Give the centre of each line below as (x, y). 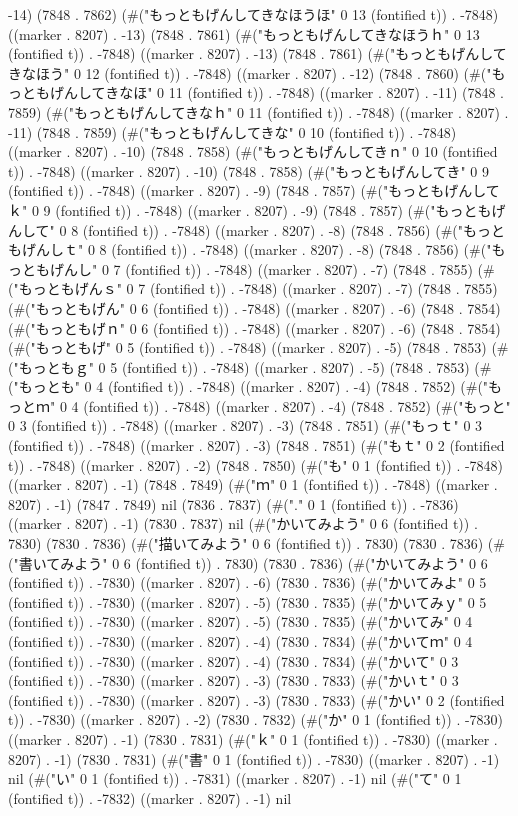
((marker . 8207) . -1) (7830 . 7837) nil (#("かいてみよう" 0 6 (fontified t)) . (243, 523)
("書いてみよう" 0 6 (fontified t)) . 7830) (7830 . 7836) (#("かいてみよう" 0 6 (248, 562)
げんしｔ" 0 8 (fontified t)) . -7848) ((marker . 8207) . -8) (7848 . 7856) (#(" (256, 249)
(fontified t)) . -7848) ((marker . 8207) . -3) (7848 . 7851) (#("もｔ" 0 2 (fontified (256, 445)
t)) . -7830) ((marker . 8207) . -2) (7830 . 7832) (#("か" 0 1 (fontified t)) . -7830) (256, 719)
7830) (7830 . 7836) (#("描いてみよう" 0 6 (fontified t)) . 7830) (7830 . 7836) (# (256, 543)
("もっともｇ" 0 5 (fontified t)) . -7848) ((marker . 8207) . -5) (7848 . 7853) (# (250, 366)
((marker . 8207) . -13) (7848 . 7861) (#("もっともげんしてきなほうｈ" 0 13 (244, 33)
